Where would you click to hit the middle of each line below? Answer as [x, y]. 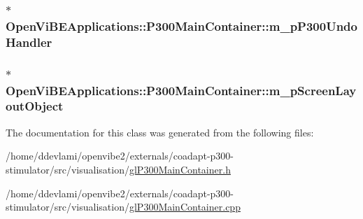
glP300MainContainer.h [180, 169]
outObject [35, 106]
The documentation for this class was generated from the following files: [160, 132]
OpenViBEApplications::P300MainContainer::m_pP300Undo [181, 26]
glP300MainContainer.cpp [185, 207]
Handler [29, 42]
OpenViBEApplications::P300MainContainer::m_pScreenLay [181, 90]
